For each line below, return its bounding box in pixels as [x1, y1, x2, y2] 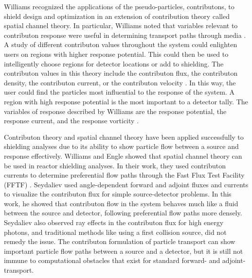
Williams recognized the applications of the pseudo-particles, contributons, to [4, 1, 234, 11]
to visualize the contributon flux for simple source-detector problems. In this [4, 189, 232, 199]
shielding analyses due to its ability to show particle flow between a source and [4, 141, 239, 151]
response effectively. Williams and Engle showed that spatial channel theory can [4, 150, 242, 161]
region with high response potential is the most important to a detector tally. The [4, 96, 248, 106]
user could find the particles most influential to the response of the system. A [4, 87, 234, 97]
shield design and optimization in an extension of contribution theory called [4, 11, 230, 21]
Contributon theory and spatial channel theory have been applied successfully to [4, 131, 244, 142]
